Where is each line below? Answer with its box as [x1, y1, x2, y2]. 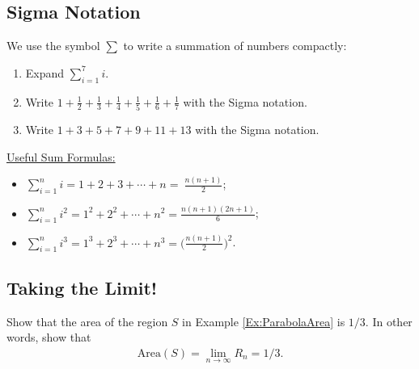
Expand [25, 64, 65, 81]
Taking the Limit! [6, 275, 158, 300]
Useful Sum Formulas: [6, 148, 116, 165]
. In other [365, 312, 413, 329]
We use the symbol [6, 37, 100, 54]
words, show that [6, 329, 91, 346]
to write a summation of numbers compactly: [123, 37, 347, 54]
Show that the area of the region [6, 312, 168, 329]
